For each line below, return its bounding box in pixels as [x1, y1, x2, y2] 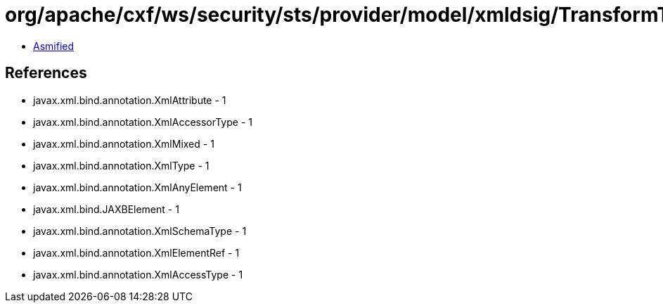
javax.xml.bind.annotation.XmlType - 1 [33, 159, 210, 172]
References [5, 64, 87, 82]
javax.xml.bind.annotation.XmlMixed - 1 [33, 137, 214, 150]
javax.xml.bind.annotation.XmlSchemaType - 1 [33, 224, 247, 237]
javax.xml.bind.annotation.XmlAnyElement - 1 [33, 181, 242, 193]
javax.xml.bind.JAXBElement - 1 [33, 203, 179, 215]
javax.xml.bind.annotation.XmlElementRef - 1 [33, 246, 240, 259]
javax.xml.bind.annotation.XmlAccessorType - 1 [33, 115, 252, 128]
